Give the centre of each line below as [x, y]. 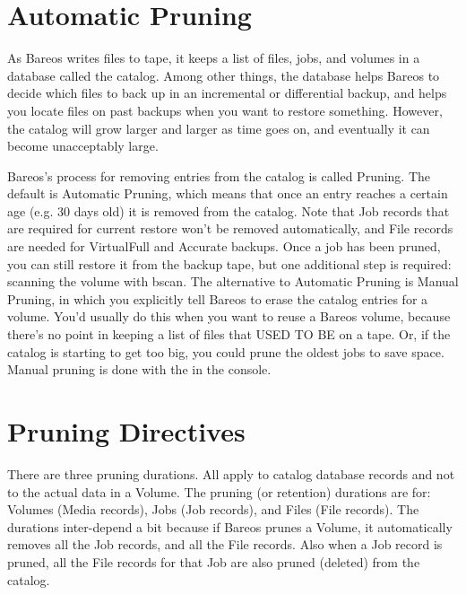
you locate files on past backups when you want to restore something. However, [225, 110]
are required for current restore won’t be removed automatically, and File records [230, 228]
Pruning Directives [126, 431]
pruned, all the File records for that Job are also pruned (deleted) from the [214, 561]
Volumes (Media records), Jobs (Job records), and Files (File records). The [213, 509]
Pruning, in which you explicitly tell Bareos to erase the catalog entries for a [218, 298]
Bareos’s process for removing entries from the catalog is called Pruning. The [219, 175]
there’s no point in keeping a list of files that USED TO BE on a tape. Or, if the [229, 334]
